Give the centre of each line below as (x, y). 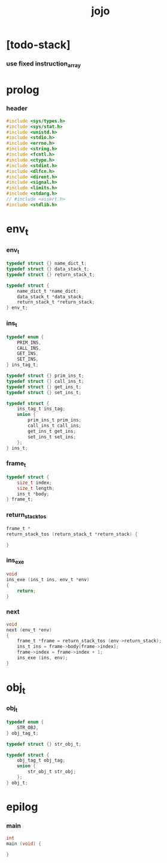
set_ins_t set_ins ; (52, 437)
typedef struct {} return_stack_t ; (51, 275)
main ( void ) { (24, 844)
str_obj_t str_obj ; (52, 772)
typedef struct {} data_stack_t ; (48, 269)
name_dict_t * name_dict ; (48, 291)
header (17, 108)
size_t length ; (36, 488)
